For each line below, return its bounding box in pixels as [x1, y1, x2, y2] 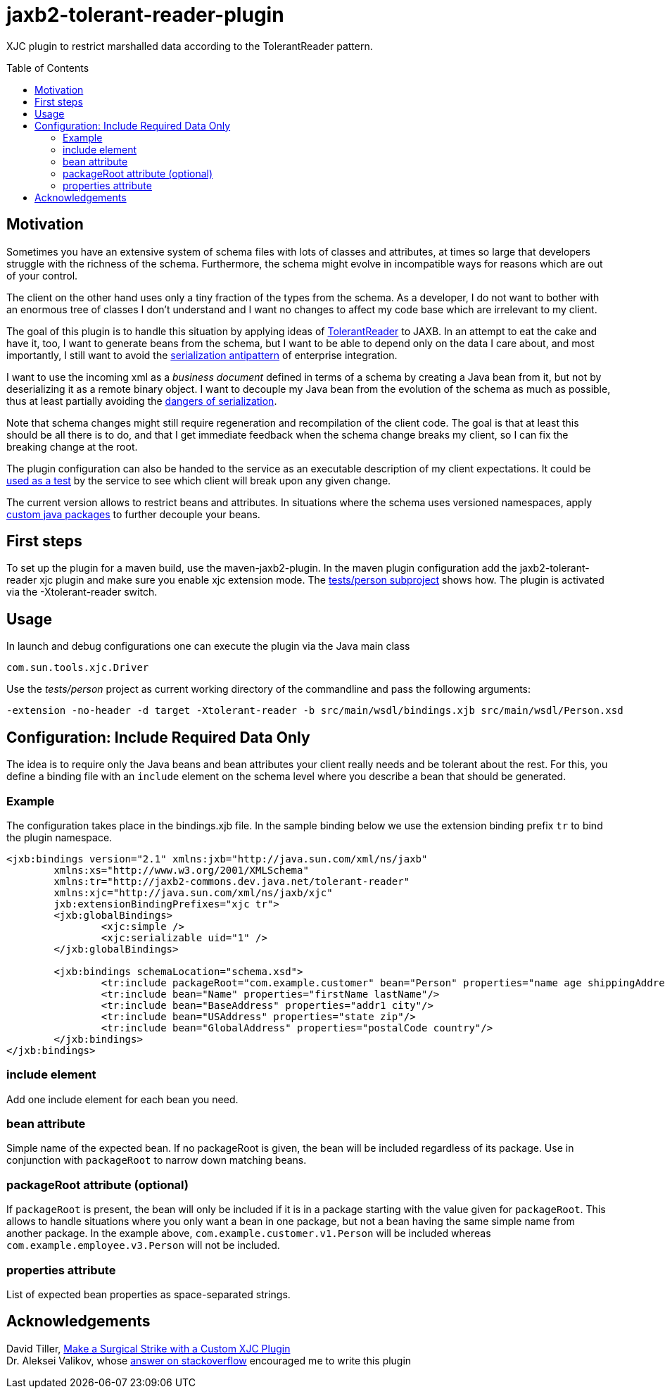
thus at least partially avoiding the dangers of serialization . [6, 394, 277, 407]
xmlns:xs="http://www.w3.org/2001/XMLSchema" [53, 864, 309, 876]
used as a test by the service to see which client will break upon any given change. [6, 474, 391, 486]
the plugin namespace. [6, 831, 113, 843]
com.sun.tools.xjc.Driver [6, 662, 149, 674]
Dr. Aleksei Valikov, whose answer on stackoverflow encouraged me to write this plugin [6, 1354, 412, 1367]
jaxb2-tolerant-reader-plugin [6, 3, 284, 27]
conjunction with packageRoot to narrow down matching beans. [6, 1154, 307, 1167]
